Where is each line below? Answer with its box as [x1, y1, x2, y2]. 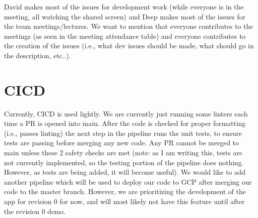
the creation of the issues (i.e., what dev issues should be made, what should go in [4, 40, 254, 51]
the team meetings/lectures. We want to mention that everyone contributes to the [4, 21, 253, 31]
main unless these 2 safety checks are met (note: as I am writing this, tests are [4, 147, 243, 158]
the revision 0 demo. [4, 206, 66, 216]
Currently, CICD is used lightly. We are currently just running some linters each [4, 108, 248, 118]
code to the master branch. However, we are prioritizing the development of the [4, 186, 246, 197]
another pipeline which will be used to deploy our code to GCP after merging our [4, 176, 252, 187]
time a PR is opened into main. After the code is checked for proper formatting [4, 118, 246, 128]
